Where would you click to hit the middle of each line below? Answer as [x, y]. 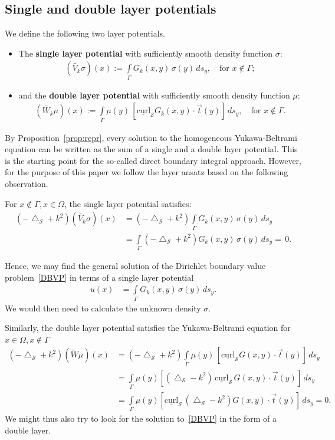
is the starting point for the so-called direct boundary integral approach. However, [153, 160]
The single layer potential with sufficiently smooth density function [146, 53]
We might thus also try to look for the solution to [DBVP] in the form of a [141, 418]
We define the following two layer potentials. [85, 33]
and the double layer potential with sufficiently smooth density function [154, 95]
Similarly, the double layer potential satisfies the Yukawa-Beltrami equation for [148, 328]
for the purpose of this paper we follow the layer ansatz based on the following [147, 172]
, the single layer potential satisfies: [128, 203]
